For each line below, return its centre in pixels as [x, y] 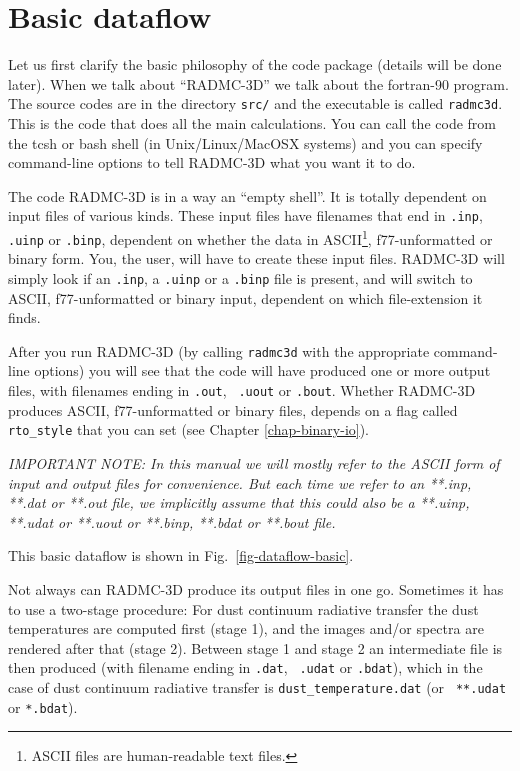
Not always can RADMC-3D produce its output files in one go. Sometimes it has [256, 588]
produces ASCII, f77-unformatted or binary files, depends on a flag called [233, 409]
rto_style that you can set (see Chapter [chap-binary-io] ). [189, 429]
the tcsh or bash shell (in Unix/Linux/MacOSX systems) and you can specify [245, 142]
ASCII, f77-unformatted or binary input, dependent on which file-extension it [245, 297]
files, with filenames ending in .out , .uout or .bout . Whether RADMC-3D [242, 390]
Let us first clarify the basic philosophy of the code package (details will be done [255, 64]
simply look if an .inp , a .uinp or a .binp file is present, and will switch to [240, 277]
